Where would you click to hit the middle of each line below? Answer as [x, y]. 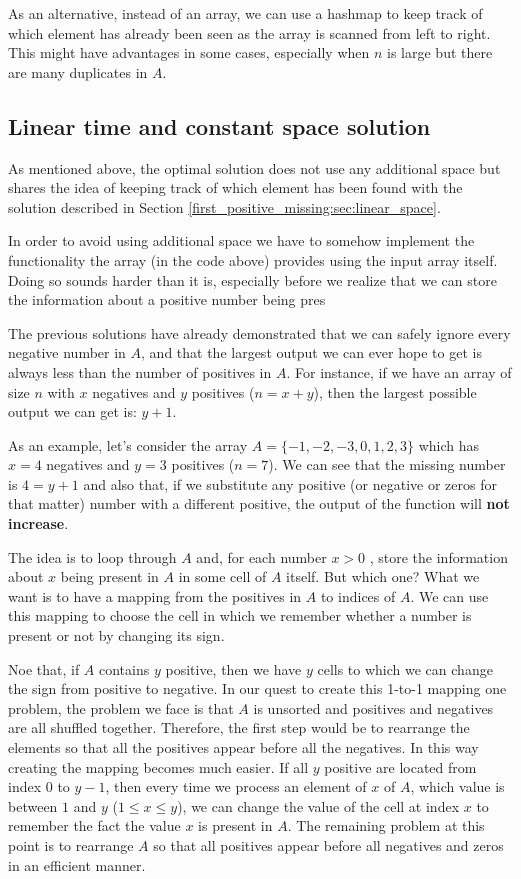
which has [449, 444]
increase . [38, 523]
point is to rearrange [71, 844]
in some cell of [222, 576]
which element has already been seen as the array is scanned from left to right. [249, 32]
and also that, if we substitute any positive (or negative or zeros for [290, 483]
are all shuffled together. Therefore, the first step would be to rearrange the [239, 727]
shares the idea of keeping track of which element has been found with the [235, 187]
